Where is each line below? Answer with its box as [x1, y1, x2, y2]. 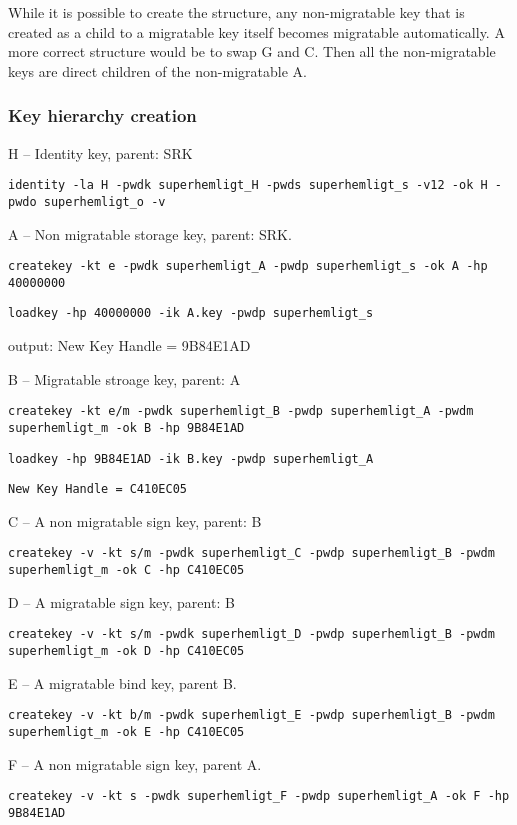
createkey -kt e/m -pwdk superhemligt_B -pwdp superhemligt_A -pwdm [8, 404, 474, 419]
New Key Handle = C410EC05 [8, 482, 187, 497]
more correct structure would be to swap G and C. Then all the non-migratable [8, 41, 496, 62]
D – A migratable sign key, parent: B [8, 591, 235, 612]
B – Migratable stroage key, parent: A [8, 368, 241, 389]
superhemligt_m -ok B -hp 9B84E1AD [8, 420, 245, 435]
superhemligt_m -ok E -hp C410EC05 [8, 724, 245, 739]
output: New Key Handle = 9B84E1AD [8, 335, 251, 356]
